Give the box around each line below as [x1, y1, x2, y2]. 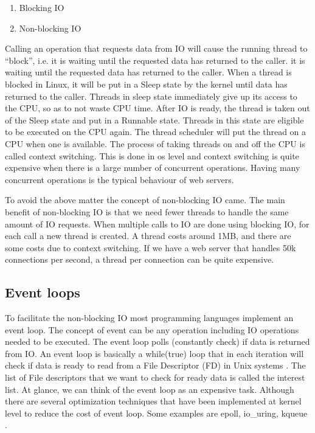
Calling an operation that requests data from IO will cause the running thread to [5, 42, 308, 55]
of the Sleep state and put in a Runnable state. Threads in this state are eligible [5, 113, 304, 126]
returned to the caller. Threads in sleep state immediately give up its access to [5, 89, 297, 102]
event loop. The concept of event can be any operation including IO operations [5, 323, 299, 336]
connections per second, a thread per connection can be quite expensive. [5, 253, 274, 266]
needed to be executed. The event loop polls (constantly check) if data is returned [5, 335, 310, 348]
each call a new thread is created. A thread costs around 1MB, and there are [5, 229, 291, 242]
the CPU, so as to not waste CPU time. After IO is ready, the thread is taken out [5, 102, 310, 114]
